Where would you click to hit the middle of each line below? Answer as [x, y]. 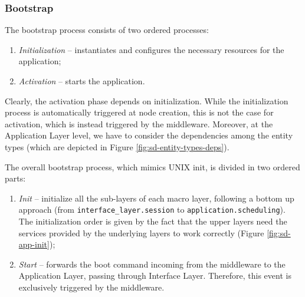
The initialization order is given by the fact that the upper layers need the [153, 221]
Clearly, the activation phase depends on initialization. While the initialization [147, 100]
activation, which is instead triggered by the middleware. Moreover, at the [139, 123]
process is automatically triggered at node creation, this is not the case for [139, 112]
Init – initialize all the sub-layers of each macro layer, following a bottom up [156, 198]
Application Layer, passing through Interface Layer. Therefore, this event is [155, 275]
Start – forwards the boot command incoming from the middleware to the [152, 264]
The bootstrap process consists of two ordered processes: [107, 30]
